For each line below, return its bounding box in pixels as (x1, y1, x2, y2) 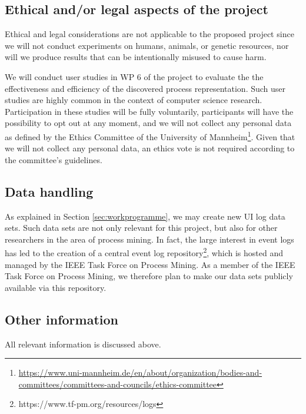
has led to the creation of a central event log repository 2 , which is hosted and (5, 245, 283, 259)
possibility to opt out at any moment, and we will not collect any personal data (5, 117, 292, 129)
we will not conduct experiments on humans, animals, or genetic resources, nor (5, 39, 289, 51)
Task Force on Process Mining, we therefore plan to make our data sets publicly (5, 270, 293, 282)
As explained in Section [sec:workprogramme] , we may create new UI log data (5, 210, 285, 222)
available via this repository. (5, 281, 107, 293)
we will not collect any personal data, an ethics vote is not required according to (5, 142, 295, 154)
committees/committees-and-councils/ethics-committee (18, 377, 217, 390)
